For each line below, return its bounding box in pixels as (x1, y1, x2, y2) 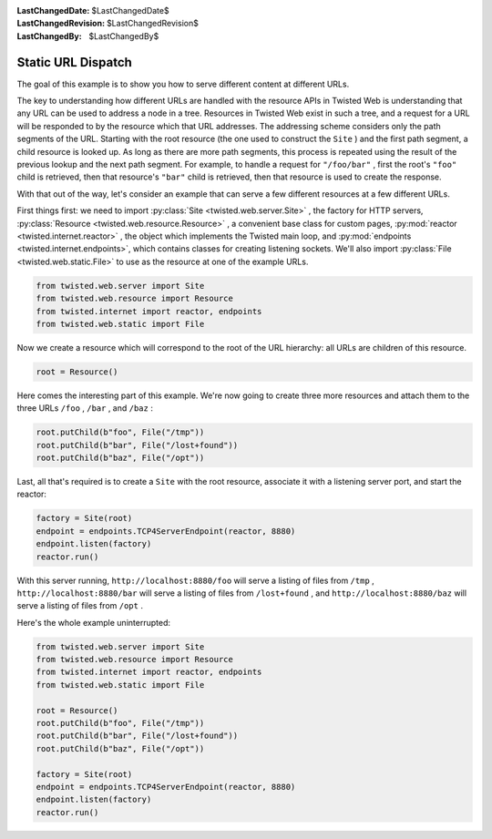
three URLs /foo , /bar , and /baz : (16, 403, 154, 414)
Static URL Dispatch (16, 55, 132, 70)
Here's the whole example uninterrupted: (16, 617, 170, 628)
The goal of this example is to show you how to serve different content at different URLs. (16, 78, 350, 89)
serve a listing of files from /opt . (16, 600, 143, 611)
